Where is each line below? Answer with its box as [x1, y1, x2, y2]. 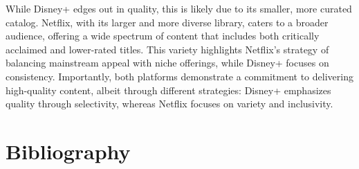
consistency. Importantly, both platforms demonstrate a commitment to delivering [6, 69, 353, 83]
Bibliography [6, 136, 131, 165]
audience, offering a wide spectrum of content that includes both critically [6, 28, 320, 43]
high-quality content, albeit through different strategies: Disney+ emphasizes [6, 82, 331, 97]
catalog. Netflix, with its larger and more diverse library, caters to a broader [6, 15, 329, 29]
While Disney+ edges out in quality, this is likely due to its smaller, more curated [6, 1, 352, 15]
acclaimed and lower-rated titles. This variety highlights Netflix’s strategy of [6, 42, 329, 56]
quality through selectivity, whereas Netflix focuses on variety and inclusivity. [6, 96, 333, 111]
